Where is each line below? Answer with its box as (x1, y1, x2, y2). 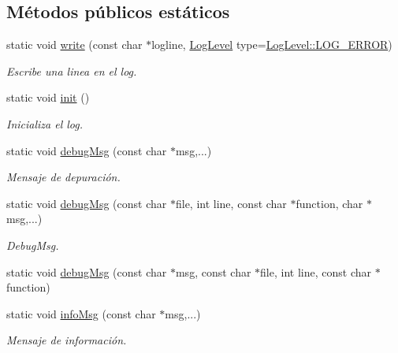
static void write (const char (6, 36, 143, 53)
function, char (296, 195, 363, 211)
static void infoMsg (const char (6, 305, 156, 321)
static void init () (6, 89, 90, 106)
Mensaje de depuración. (6, 169, 121, 185)
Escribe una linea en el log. (6, 62, 137, 79)
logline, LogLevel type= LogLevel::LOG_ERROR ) (151, 36, 392, 53)
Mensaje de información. (6, 332, 127, 348)
